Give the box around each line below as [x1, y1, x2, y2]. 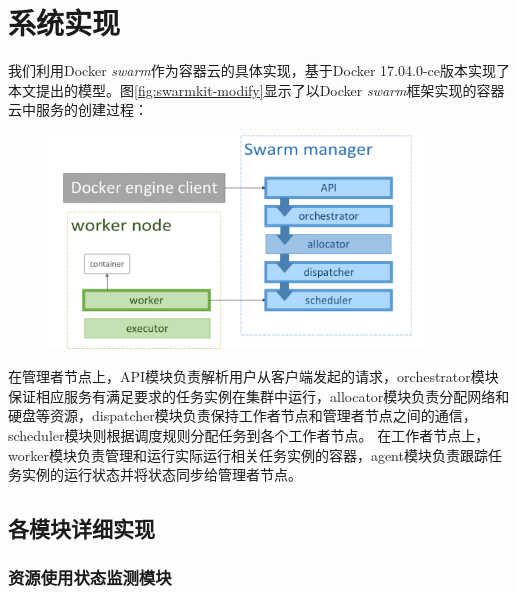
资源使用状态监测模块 [8, 565, 172, 590]
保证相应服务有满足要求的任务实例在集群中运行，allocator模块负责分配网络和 [8, 385, 510, 406]
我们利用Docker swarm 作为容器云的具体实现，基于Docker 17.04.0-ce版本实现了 [8, 60, 510, 81]
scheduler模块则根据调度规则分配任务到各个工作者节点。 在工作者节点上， [8, 424, 490, 445]
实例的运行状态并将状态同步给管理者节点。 [21, 464, 302, 485]
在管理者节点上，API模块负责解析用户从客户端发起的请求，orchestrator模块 [8, 366, 499, 387]
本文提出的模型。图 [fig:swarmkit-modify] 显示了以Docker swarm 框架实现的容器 [8, 79, 505, 100]
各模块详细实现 [8, 513, 155, 544]
